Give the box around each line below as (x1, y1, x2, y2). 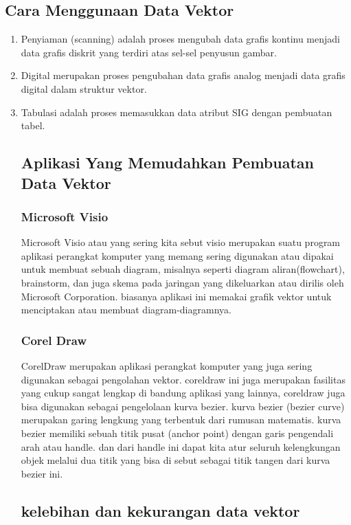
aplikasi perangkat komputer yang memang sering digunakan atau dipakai (21, 248, 334, 262)
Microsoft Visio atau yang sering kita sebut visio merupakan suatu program (21, 235, 341, 249)
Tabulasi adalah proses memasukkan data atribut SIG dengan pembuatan (21, 104, 332, 119)
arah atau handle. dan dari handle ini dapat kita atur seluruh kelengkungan (21, 439, 341, 454)
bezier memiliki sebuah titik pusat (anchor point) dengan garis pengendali (21, 425, 334, 440)
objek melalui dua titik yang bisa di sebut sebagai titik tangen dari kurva (21, 453, 330, 467)
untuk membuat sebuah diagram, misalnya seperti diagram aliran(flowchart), (21, 262, 345, 276)
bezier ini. (21, 466, 63, 480)
